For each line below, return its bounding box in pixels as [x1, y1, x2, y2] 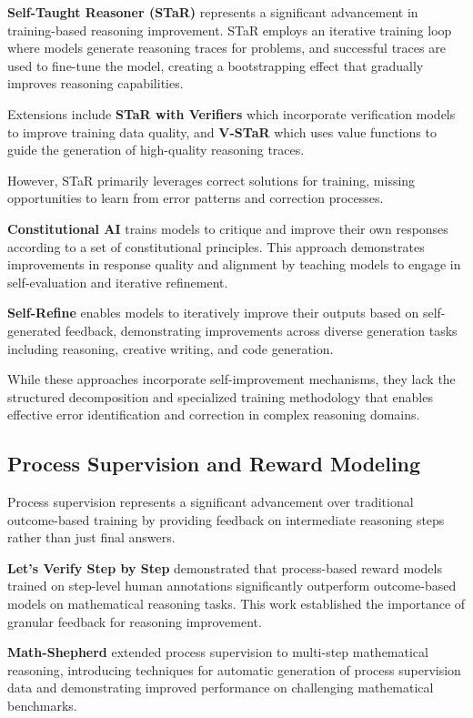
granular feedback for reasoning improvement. [7, 612, 262, 631]
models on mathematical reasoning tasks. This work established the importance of [7, 594, 466, 613]
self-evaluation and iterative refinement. [7, 272, 228, 291]
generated [7, 320, 62, 339]
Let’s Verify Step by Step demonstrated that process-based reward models [7, 558, 442, 577]
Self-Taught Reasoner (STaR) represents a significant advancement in [7, 3, 418, 21]
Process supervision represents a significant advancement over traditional [7, 492, 414, 511]
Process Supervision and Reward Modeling [7, 450, 421, 478]
